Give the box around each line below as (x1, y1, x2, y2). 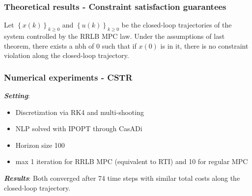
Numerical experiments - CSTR (4, 71, 133, 83)
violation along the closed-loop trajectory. (4, 50, 129, 60)
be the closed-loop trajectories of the (121, 20, 232, 30)
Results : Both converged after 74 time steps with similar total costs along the (4, 172, 240, 183)
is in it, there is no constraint (160, 40, 249, 51)
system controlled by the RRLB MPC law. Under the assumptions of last (4, 31, 225, 41)
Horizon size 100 (15, 140, 65, 150)
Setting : (4, 90, 30, 101)
